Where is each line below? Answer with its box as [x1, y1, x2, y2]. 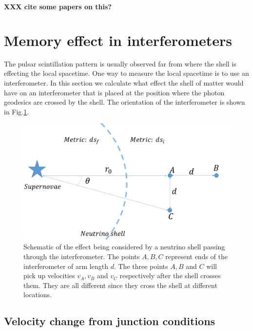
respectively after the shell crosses [119, 270, 221, 281]
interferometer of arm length [23, 261, 108, 271]
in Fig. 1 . [4, 106, 29, 116]
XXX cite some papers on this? [4, 1, 112, 11]
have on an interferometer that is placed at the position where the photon [4, 87, 225, 97]
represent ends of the [165, 251, 228, 261]
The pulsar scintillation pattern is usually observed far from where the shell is [4, 58, 236, 68]
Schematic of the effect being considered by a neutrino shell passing [23, 242, 225, 252]
